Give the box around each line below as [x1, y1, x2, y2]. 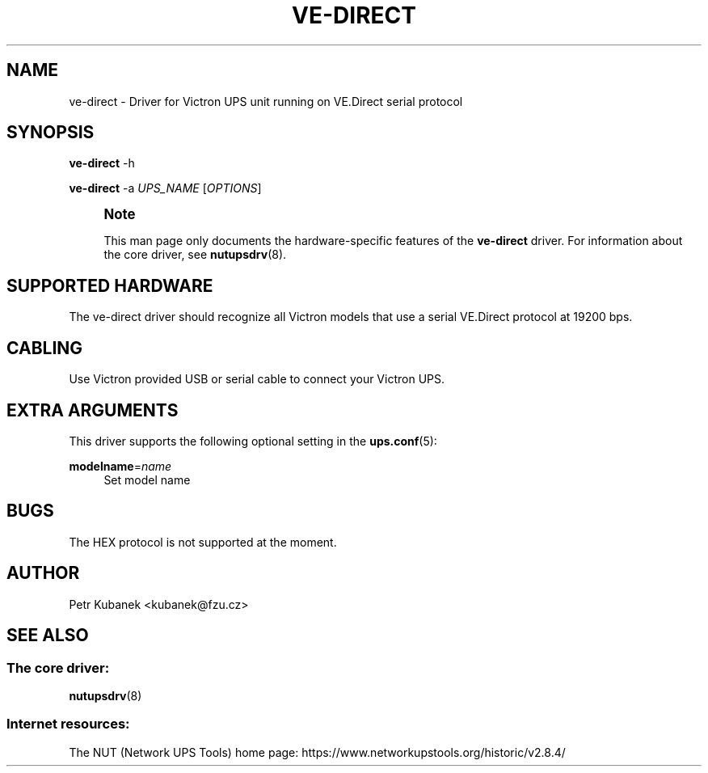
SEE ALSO [6, 625, 89, 646]
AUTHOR [6, 563, 80, 584]
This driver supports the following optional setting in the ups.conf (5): [69, 433, 437, 448]
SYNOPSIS [6, 122, 95, 143]
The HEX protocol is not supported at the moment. [69, 534, 337, 549]
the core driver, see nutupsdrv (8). [103, 247, 287, 262]
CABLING [6, 337, 83, 358]
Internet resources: [6, 716, 130, 733]
